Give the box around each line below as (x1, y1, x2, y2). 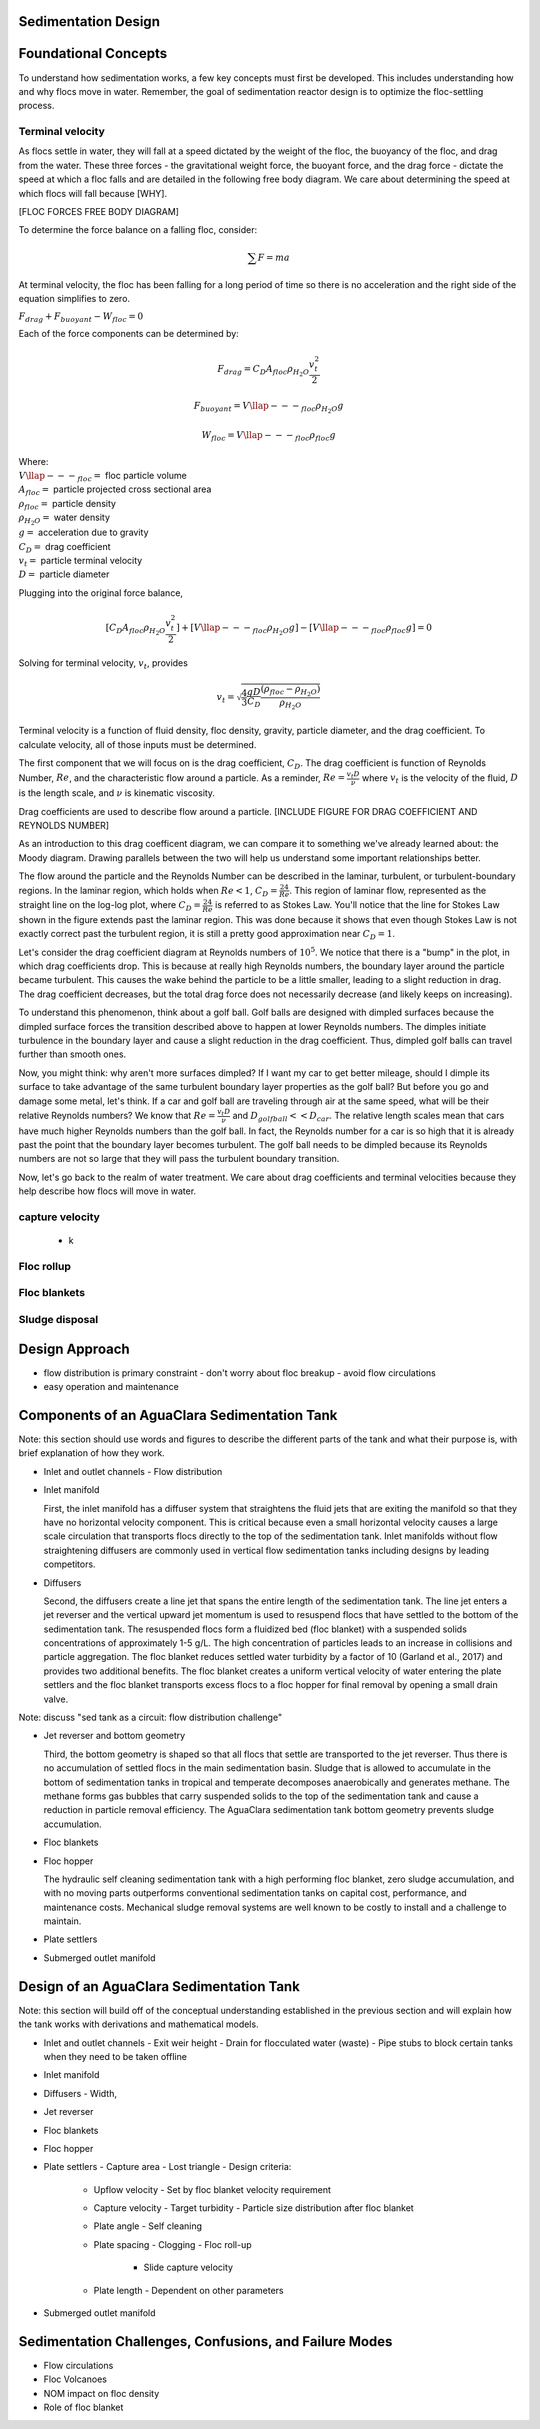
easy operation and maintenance (43, 1381, 179, 1393)
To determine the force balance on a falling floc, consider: (18, 224, 258, 236)
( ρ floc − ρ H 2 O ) (260, 683, 321, 699)
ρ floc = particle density (18, 497, 117, 512)
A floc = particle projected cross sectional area (18, 483, 212, 498)
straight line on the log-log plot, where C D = (18, 899, 202, 913)
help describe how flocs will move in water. (18, 1185, 197, 1197)
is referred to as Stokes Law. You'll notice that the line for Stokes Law (215, 899, 500, 911)
